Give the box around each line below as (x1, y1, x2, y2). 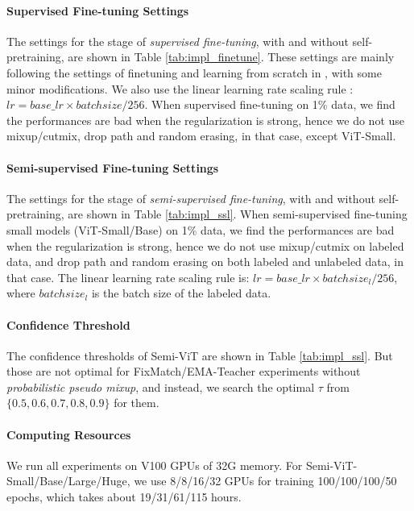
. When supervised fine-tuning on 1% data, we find (144, 96, 395, 113)
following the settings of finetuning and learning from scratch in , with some (6, 64, 382, 81)
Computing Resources (6, 426, 131, 442)
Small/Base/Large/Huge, (6, 472, 130, 489)
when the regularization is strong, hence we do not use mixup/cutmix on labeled (6, 237, 404, 254)
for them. (114, 394, 159, 411)
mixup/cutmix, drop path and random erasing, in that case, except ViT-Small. (6, 127, 396, 144)
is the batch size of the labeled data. (91, 285, 271, 301)
